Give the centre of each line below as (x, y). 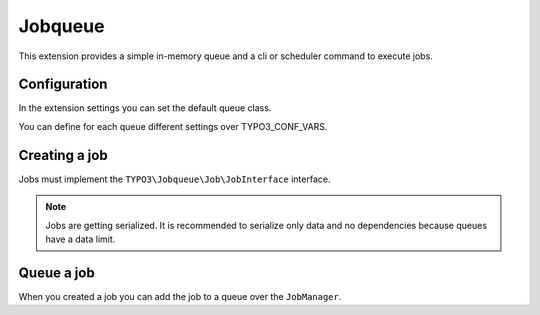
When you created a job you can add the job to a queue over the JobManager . (180, 296)
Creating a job (63, 155)
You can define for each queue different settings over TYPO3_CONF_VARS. (173, 126)
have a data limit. (80, 239)
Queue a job (56, 272)
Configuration (63, 84)
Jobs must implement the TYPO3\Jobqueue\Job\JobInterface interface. (174, 179)
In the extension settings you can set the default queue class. (145, 108)
